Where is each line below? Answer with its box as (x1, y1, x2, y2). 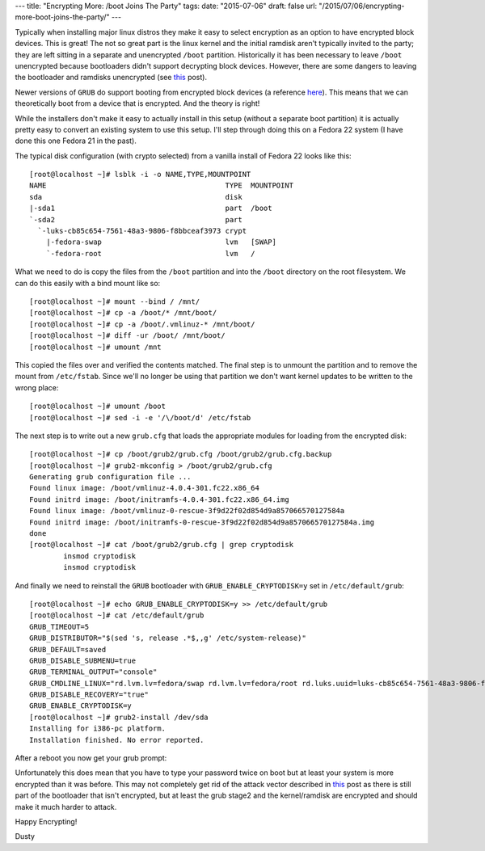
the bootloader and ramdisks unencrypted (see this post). (15, 73, 208, 82)
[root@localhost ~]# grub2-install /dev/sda (29, 712, 209, 722)
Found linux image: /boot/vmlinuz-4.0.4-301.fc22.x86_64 (29, 483, 260, 493)
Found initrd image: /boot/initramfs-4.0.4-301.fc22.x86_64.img (29, 495, 290, 504)
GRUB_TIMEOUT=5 (29, 622, 90, 631)
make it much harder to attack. (15, 802, 117, 811)
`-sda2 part (29, 215, 242, 224)
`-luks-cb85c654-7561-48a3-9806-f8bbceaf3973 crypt (37, 226, 247, 236)
